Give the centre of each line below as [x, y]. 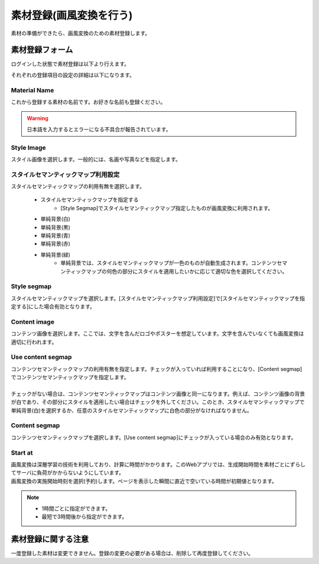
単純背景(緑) [56, 254]
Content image [32, 321]
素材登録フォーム [42, 50]
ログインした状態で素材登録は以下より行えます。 [70, 64]
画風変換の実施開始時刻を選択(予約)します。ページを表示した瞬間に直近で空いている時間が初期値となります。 [144, 481]
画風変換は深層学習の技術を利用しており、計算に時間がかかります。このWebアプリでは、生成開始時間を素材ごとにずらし [158, 464]
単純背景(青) [56, 236]
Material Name [32, 90]
